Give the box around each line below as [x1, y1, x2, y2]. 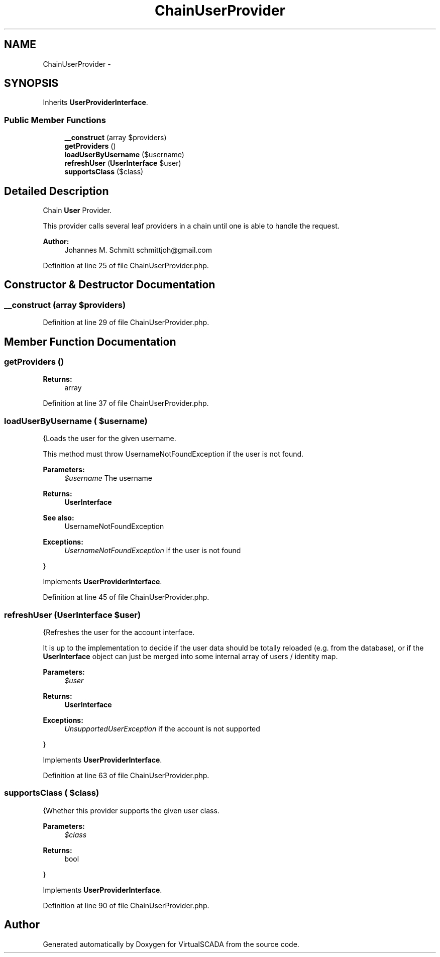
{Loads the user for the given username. [43, 434, 176, 443]
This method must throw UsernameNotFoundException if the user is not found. [43, 450, 304, 459]
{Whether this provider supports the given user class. [43, 806, 219, 815]
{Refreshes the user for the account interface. [43, 627, 195, 636]
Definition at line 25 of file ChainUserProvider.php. [43, 261, 209, 270]
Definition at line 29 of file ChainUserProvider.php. [43, 318, 209, 327]
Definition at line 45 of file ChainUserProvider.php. [43, 593, 209, 602]
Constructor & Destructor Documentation [4, 278, 215, 291]
